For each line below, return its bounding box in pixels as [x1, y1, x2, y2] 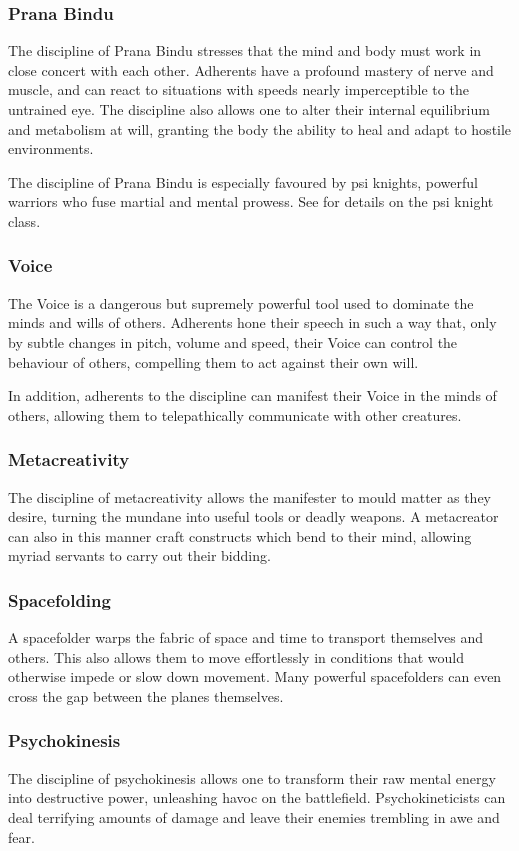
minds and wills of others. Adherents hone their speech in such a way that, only [8, 312, 497, 333]
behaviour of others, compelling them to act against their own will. [8, 351, 419, 372]
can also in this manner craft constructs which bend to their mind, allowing [8, 525, 472, 546]
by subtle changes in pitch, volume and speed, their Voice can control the [8, 331, 458, 352]
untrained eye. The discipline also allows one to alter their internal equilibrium [8, 99, 490, 119]
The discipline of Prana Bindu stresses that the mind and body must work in [8, 40, 482, 61]
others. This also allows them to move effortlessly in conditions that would [8, 646, 464, 667]
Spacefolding [8, 587, 111, 612]
